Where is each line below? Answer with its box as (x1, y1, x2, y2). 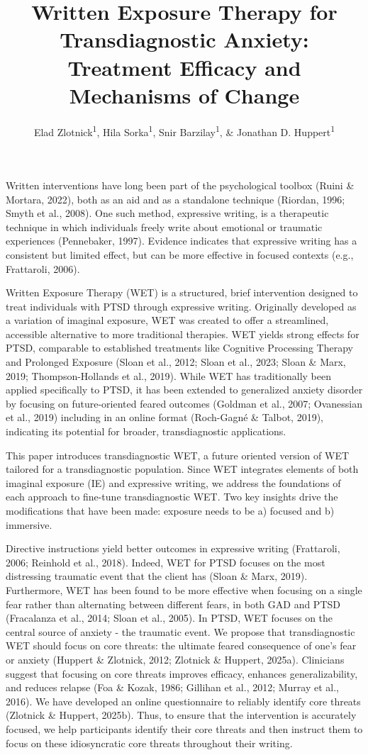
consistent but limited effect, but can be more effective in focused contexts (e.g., (6, 247, 354, 262)
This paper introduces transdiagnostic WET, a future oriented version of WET (6, 447, 350, 462)
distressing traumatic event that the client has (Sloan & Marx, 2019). (6, 569, 308, 583)
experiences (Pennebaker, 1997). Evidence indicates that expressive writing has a (6, 233, 357, 248)
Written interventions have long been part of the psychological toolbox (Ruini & (6, 177, 355, 192)
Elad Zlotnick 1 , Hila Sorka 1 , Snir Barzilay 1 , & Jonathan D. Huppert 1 (33, 122, 335, 139)
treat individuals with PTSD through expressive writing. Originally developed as (6, 298, 357, 313)
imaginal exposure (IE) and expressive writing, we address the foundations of (6, 475, 341, 490)
